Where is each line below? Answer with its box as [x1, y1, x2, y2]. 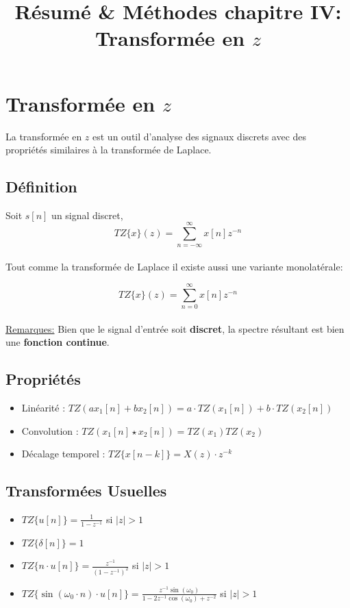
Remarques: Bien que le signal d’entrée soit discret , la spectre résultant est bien [5, 321, 345, 335]
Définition [5, 176, 77, 197]
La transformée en [5, 129, 82, 143]
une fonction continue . [5, 335, 110, 349]
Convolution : [21, 423, 79, 438]
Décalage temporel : [21, 446, 105, 461]
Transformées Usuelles [5, 480, 167, 501]
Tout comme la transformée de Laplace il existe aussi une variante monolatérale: [5, 259, 343, 274]
